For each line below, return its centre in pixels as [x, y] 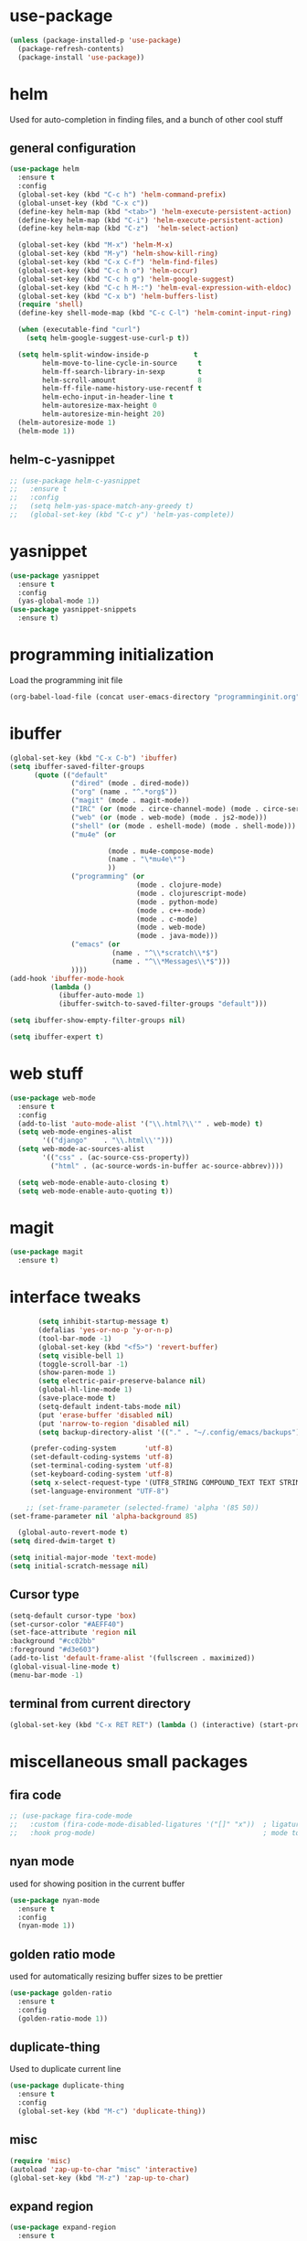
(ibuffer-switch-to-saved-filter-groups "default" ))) [163, 1004]
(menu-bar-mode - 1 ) [47, 1675]
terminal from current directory [101, 1704]
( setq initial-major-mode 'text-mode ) [83, 1558]
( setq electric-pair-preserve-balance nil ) [122, 1382]
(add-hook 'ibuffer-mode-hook [67, 978]
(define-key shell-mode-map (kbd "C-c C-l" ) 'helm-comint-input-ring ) [155, 313]
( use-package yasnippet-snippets [73, 610]
